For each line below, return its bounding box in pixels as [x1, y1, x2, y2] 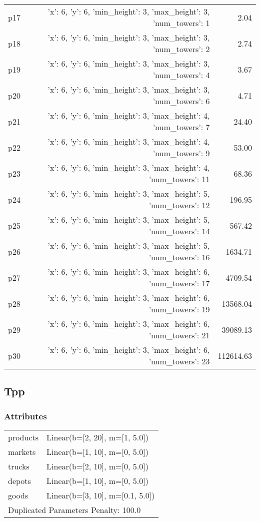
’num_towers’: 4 [152, 69, 210, 81]
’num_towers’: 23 [148, 355, 210, 367]
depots [8, 475, 31, 486]
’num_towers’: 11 [148, 173, 210, 185]
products [8, 431, 39, 443]
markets [8, 446, 36, 457]
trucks [8, 460, 29, 472]
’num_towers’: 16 [148, 251, 210, 263]
